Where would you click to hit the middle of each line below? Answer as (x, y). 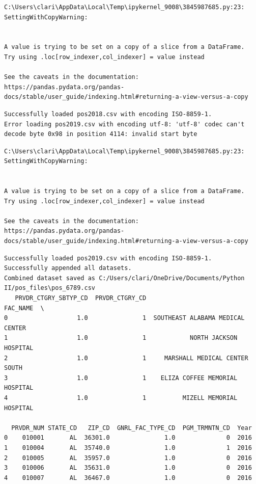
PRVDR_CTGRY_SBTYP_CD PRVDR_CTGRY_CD (81, 298)
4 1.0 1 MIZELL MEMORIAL (121, 398)
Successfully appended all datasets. (68, 268)
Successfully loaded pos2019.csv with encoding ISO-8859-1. (108, 258)
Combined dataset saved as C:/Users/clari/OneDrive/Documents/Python (124, 278)
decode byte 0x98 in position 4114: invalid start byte (101, 134)
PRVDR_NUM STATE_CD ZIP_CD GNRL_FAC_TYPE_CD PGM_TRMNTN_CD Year (132, 428)
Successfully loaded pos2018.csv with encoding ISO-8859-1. (108, 114)
